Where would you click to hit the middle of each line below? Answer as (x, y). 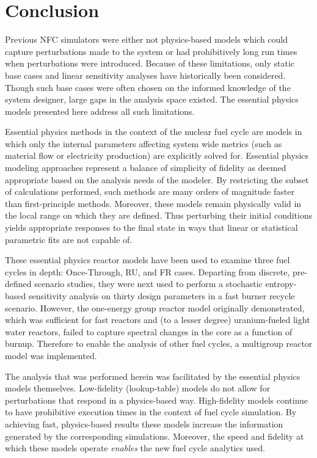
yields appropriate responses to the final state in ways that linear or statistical (151, 227)
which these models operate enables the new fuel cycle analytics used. (135, 448)
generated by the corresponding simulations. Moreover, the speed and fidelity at (155, 436)
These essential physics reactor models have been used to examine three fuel (148, 260)
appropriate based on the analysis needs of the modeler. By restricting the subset (157, 179)
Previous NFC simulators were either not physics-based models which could (147, 39)
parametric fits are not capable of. (69, 239)
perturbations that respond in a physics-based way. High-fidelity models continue (157, 400)
